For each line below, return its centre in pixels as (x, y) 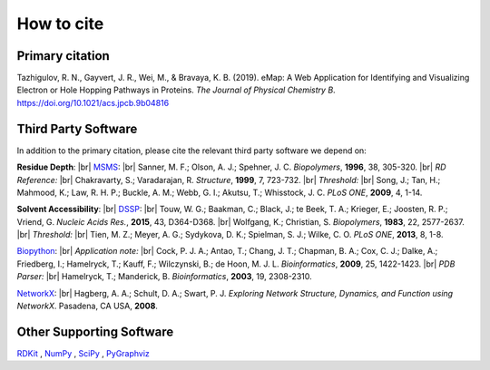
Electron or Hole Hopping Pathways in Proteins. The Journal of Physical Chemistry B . (176, 90)
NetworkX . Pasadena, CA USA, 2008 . (88, 306)
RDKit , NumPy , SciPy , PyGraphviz (83, 353)
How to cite (60, 24)
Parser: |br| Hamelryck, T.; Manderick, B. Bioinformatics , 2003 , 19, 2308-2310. (164, 277)
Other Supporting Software (95, 331)
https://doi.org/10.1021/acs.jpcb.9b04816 (93, 102)
